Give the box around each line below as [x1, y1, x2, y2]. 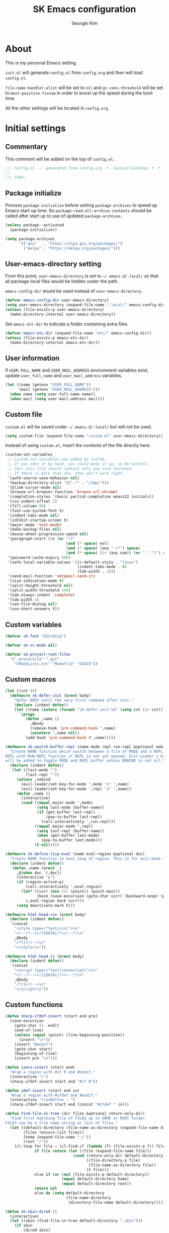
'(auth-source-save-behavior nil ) [7, 475, 80, 481]
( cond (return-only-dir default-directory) [72, 1153, 165, 1158]
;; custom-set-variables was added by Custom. [7, 457, 107, 462]
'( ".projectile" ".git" [10, 656, 59, 662]
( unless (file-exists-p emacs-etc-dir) [5, 335, 89, 340]
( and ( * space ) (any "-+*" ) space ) [66, 546, 141, 551]
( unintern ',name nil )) [30, 731, 80, 736]
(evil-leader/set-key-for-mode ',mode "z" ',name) [21, 781, 129, 786]
